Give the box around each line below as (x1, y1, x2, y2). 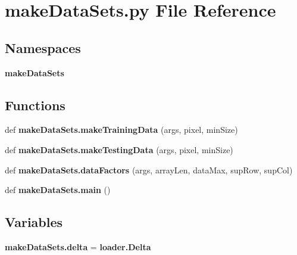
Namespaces (5, 38, 81, 57)
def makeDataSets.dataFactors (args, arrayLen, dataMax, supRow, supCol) (5, 163, 293, 176)
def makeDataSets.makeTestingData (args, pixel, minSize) (5, 143, 233, 156)
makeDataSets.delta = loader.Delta (5, 240, 151, 253)
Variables (5, 213, 63, 231)
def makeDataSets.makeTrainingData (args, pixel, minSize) (5, 123, 238, 136)
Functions (5, 95, 65, 114)
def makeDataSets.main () (5, 184, 111, 196)
